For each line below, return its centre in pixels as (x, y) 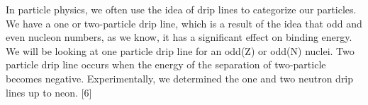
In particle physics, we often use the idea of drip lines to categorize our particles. (181, 9)
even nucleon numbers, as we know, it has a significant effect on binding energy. (179, 37)
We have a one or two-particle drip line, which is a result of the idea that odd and (184, 23)
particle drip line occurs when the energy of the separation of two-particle (166, 64)
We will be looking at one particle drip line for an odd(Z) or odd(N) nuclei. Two (180, 50)
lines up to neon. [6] (49, 92)
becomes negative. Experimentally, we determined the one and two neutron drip (180, 78)
